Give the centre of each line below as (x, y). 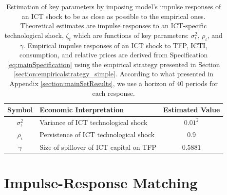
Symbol (20, 110)
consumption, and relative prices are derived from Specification (114, 55)
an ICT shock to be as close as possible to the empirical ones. (113, 16)
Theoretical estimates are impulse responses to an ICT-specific (113, 26)
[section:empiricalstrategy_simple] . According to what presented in (114, 74)
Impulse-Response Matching (101, 183)
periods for (202, 83)
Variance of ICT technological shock (94, 122)
